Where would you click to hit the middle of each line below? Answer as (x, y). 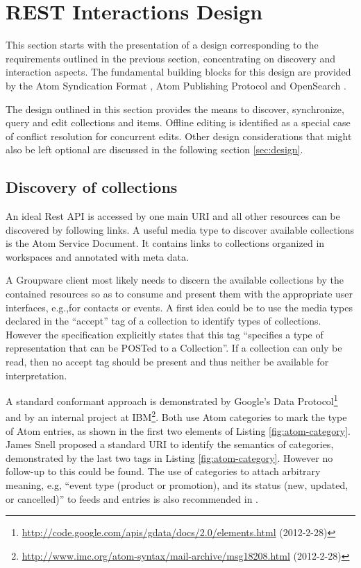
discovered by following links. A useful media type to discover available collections (180, 229)
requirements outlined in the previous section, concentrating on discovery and (170, 58)
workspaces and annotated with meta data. (97, 256)
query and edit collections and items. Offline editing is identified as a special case (178, 122)
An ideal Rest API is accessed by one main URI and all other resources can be (173, 216)
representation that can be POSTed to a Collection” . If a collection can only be (174, 348)
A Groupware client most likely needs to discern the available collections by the (175, 280)
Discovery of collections (92, 187)
